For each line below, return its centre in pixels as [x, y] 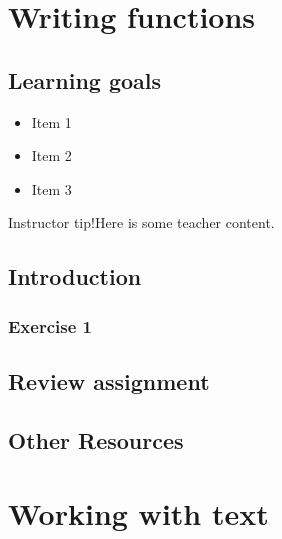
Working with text [138, 513]
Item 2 [51, 155]
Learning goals [85, 79]
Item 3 [51, 188]
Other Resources [96, 439]
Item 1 [51, 121]
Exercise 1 [50, 325]
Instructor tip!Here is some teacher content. [141, 222]
